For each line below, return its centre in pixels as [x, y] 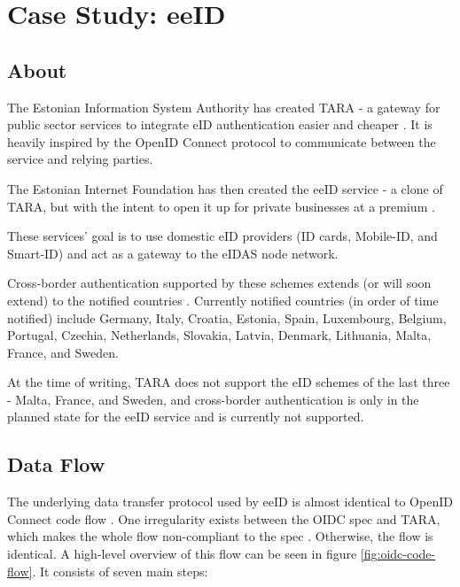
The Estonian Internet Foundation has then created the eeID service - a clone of [225, 188]
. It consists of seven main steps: [120, 571]
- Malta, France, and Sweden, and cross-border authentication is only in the [213, 399]
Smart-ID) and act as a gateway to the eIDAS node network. [173, 253]
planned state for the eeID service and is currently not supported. [186, 417]
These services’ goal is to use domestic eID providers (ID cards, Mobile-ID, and [222, 236]
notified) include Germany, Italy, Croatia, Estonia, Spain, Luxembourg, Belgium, [227, 317]
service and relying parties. [80, 159]
